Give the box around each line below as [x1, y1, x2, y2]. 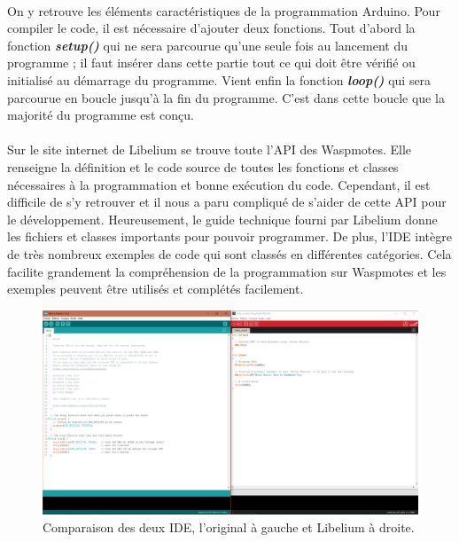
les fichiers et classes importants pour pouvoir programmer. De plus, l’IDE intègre [7, 227, 452, 246]
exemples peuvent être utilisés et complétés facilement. [7, 279, 304, 298]
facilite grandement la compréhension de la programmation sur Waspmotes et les [7, 262, 447, 280]
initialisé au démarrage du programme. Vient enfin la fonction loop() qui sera [7, 70, 432, 89]
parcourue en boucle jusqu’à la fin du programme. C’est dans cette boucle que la [7, 88, 445, 106]
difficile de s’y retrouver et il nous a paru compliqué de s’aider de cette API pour [7, 192, 447, 211]
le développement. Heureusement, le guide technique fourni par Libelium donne [7, 209, 438, 228]
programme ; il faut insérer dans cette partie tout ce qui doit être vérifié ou [7, 53, 416, 72]
